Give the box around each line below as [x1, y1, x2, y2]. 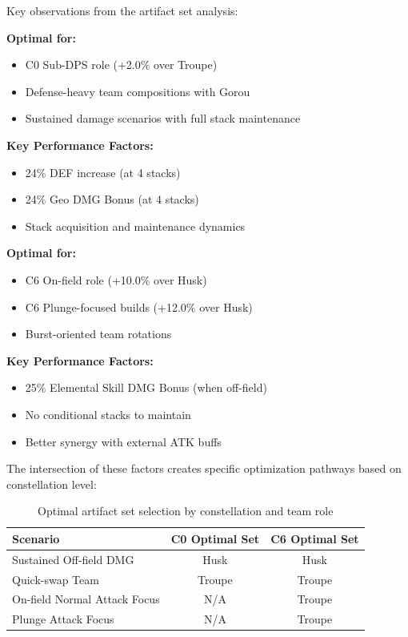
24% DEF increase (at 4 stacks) [25, 163, 181, 180]
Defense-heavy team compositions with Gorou [25, 83, 250, 99]
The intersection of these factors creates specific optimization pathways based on [6, 460, 402, 477]
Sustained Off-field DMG [12, 550, 134, 567]
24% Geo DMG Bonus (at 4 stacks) [25, 191, 199, 208]
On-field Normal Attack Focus [12, 591, 160, 607]
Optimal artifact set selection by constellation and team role [38, 502, 334, 519]
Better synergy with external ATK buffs [25, 433, 222, 450]
